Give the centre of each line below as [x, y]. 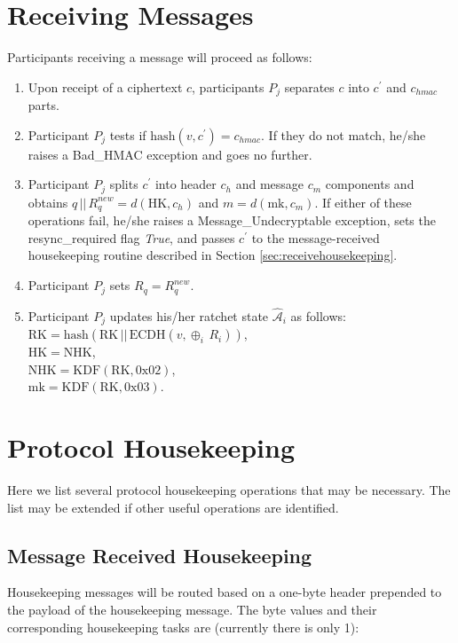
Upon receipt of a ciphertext [105, 86]
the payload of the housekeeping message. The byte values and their [192, 610]
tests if [128, 134]
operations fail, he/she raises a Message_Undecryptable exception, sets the [232, 220]
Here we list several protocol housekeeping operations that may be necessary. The [229, 490]
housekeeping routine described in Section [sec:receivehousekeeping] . [213, 255]
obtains [48, 202]
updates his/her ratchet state [189, 315]
